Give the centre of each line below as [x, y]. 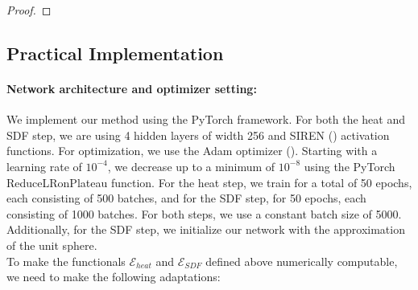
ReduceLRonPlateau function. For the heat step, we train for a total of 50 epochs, [209, 182]
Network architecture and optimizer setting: [132, 88]
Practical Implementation [115, 53]
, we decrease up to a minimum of [191, 166]
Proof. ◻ [29, 10]
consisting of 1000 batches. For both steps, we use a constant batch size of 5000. [204, 213]
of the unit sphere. [52, 245]
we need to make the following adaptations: [114, 277]
